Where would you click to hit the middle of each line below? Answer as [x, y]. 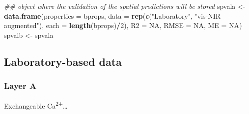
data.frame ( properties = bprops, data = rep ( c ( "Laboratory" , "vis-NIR [112, 15]
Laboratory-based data [63, 61]
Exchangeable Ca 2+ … [36, 105]
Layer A [20, 86]
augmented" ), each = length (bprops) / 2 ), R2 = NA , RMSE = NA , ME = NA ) [123, 25]
